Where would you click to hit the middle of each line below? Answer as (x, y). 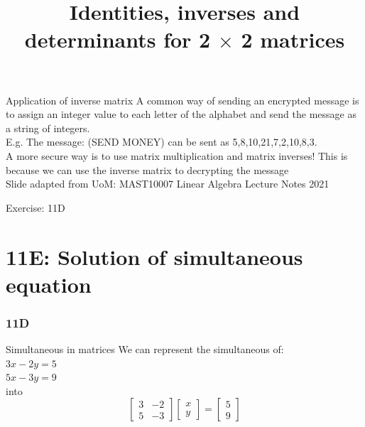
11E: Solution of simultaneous (154, 256)
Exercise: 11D (36, 207)
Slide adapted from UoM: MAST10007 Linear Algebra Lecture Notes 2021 (168, 184)
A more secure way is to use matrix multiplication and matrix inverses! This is (177, 155)
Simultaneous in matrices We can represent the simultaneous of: (145, 349)
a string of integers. (48, 128)
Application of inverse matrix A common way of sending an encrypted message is (182, 100)
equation (49, 284)
